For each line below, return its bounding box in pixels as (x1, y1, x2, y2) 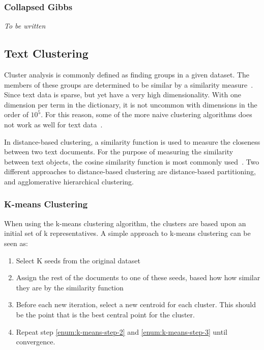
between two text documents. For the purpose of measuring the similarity (4, 146, 233, 157)
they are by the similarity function (16, 282, 124, 292)
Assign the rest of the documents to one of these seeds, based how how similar (16, 272, 260, 283)
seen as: (4, 237, 28, 248)
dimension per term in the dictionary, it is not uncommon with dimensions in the (4, 99, 257, 110)
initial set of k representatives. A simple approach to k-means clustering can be (4, 228, 251, 238)
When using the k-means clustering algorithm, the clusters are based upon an (4, 218, 246, 228)
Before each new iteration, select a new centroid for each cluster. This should (16, 299, 256, 310)
